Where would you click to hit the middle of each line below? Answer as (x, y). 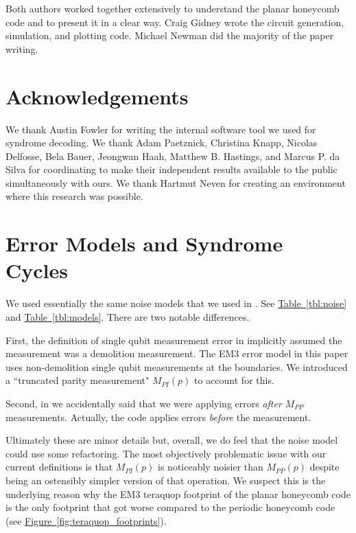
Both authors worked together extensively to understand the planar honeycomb (173, 8)
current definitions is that (59, 467)
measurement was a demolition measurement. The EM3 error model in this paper (177, 353)
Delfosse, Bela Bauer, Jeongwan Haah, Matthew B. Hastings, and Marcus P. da (173, 156)
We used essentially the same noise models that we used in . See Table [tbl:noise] (176, 303)
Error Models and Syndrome (144, 243)
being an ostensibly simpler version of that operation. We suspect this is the (166, 480)
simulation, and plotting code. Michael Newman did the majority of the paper (170, 35)
